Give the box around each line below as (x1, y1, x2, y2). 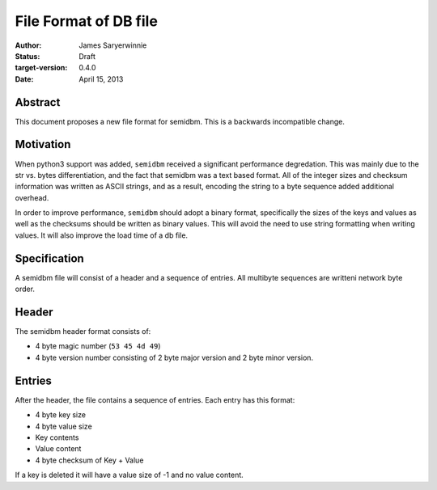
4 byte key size (35, 410, 87, 420)
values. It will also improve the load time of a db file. (15, 230, 189, 240)
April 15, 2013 (78, 74, 124, 84)
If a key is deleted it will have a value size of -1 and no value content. (15, 470, 244, 480)
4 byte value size (35, 421, 92, 431)
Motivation (15, 137, 71, 151)
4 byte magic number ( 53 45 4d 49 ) (35, 341, 161, 351)
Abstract (15, 95, 61, 109)
